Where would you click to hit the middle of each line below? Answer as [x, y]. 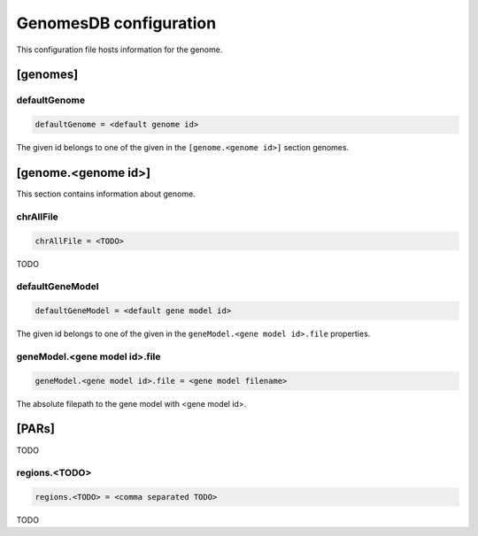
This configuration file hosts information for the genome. [119, 50]
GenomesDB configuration [116, 23]
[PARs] [35, 429]
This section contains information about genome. [106, 194]
